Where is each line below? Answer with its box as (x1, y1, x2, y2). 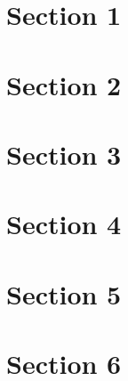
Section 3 (6, 135, 122, 172)
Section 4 (6, 206, 122, 242)
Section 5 (6, 275, 122, 312)
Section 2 (6, 66, 122, 102)
